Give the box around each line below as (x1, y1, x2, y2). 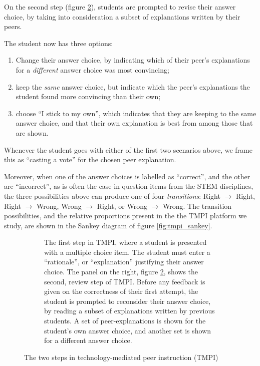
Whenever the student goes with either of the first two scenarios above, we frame (4, 144, 252, 155)
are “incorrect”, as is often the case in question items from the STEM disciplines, (4, 181, 253, 191)
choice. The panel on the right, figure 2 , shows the (44, 266, 198, 277)
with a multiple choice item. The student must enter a (44, 246, 210, 257)
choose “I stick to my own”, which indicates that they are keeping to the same (16, 108, 256, 118)
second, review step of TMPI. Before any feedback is (44, 276, 205, 286)
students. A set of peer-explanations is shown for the (44, 315, 206, 326)
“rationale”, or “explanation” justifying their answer (44, 256, 204, 267)
